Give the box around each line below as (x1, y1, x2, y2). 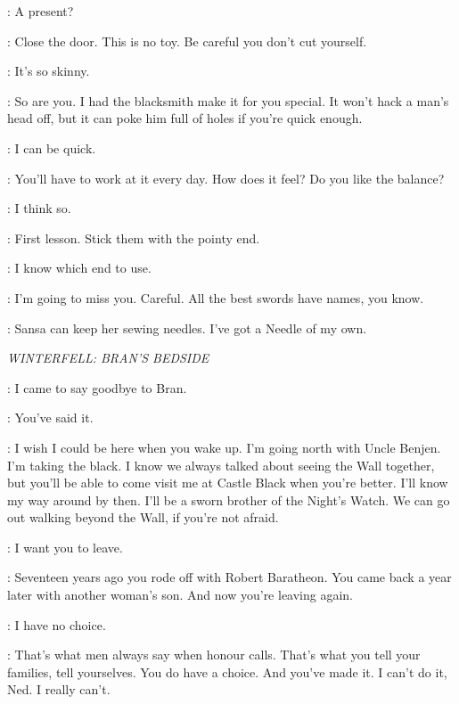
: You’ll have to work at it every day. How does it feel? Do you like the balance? (7, 168, 445, 187)
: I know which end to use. (7, 258, 152, 277)
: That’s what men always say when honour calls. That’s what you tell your (7, 645, 421, 664)
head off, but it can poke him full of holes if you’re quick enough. (7, 109, 363, 127)
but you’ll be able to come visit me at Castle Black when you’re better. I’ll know (7, 473, 448, 492)
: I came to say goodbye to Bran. (7, 378, 187, 397)
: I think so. (7, 199, 71, 217)
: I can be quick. (7, 138, 96, 157)
